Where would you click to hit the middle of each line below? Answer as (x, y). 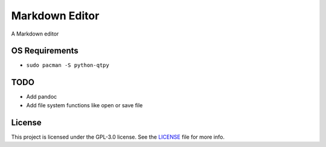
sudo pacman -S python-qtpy (68, 65)
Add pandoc (42, 97)
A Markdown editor (35, 34)
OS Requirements (45, 51)
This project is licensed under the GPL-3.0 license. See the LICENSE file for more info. (118, 137)
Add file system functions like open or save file (85, 105)
